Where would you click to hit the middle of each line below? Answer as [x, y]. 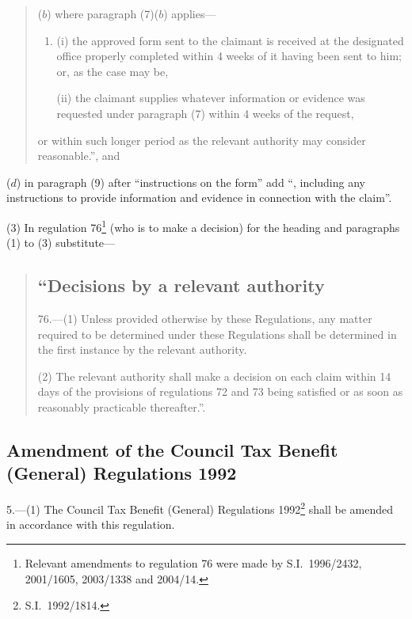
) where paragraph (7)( [103, 13]
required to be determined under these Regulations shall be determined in [217, 334]
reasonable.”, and [79, 156]
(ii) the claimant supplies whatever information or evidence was [211, 98]
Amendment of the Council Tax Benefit [172, 449]
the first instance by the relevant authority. [142, 349]
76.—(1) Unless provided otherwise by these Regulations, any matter [205, 318]
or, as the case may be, [113, 71]
